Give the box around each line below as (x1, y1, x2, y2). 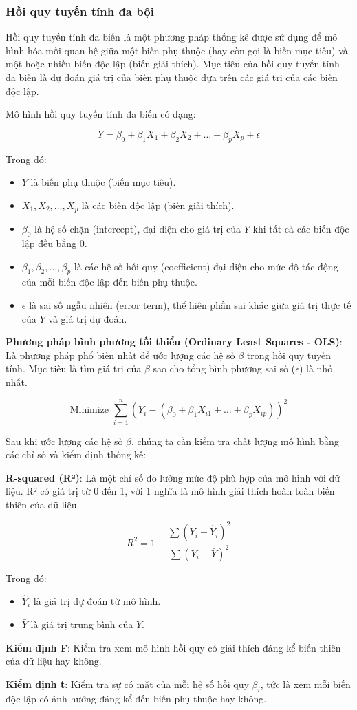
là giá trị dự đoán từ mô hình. (33, 594, 161, 608)
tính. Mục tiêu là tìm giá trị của (6, 361, 142, 376)
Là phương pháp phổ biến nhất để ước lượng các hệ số (6, 347, 235, 362)
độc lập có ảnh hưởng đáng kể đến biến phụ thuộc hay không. (6, 691, 267, 705)
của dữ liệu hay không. (6, 654, 102, 668)
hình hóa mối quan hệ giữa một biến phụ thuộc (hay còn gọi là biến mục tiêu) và (6, 43, 348, 57)
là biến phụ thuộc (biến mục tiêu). (30, 175, 176, 189)
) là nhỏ (299, 361, 333, 376)
